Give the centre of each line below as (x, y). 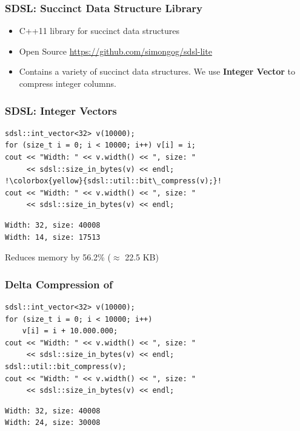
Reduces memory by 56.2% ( (58, 257)
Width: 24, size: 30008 (53, 423)
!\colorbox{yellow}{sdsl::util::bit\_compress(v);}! (113, 181)
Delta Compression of (59, 284)
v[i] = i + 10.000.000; (70, 331)
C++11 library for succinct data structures (99, 31)
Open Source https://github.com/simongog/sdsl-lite (115, 51)
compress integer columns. (68, 83)
